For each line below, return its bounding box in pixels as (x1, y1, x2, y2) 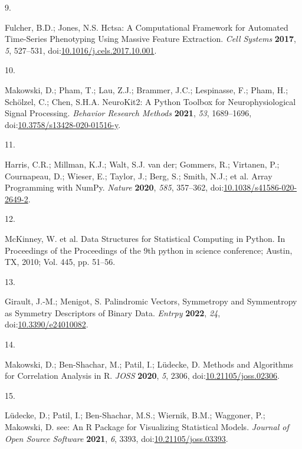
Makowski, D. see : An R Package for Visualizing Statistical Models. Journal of (5, 421, 289, 433)
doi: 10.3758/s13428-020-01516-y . (5, 118, 121, 130)
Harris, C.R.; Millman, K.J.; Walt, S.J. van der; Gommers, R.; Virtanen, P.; (5, 158, 280, 170)
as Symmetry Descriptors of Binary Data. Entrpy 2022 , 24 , (5, 306, 221, 319)
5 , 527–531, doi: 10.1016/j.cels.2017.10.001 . (5, 44, 157, 56)
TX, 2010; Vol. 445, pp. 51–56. (5, 255, 116, 268)
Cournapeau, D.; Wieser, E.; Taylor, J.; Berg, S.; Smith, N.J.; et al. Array (5, 169, 273, 182)
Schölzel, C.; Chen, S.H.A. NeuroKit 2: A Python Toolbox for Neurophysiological (5, 95, 296, 107)
